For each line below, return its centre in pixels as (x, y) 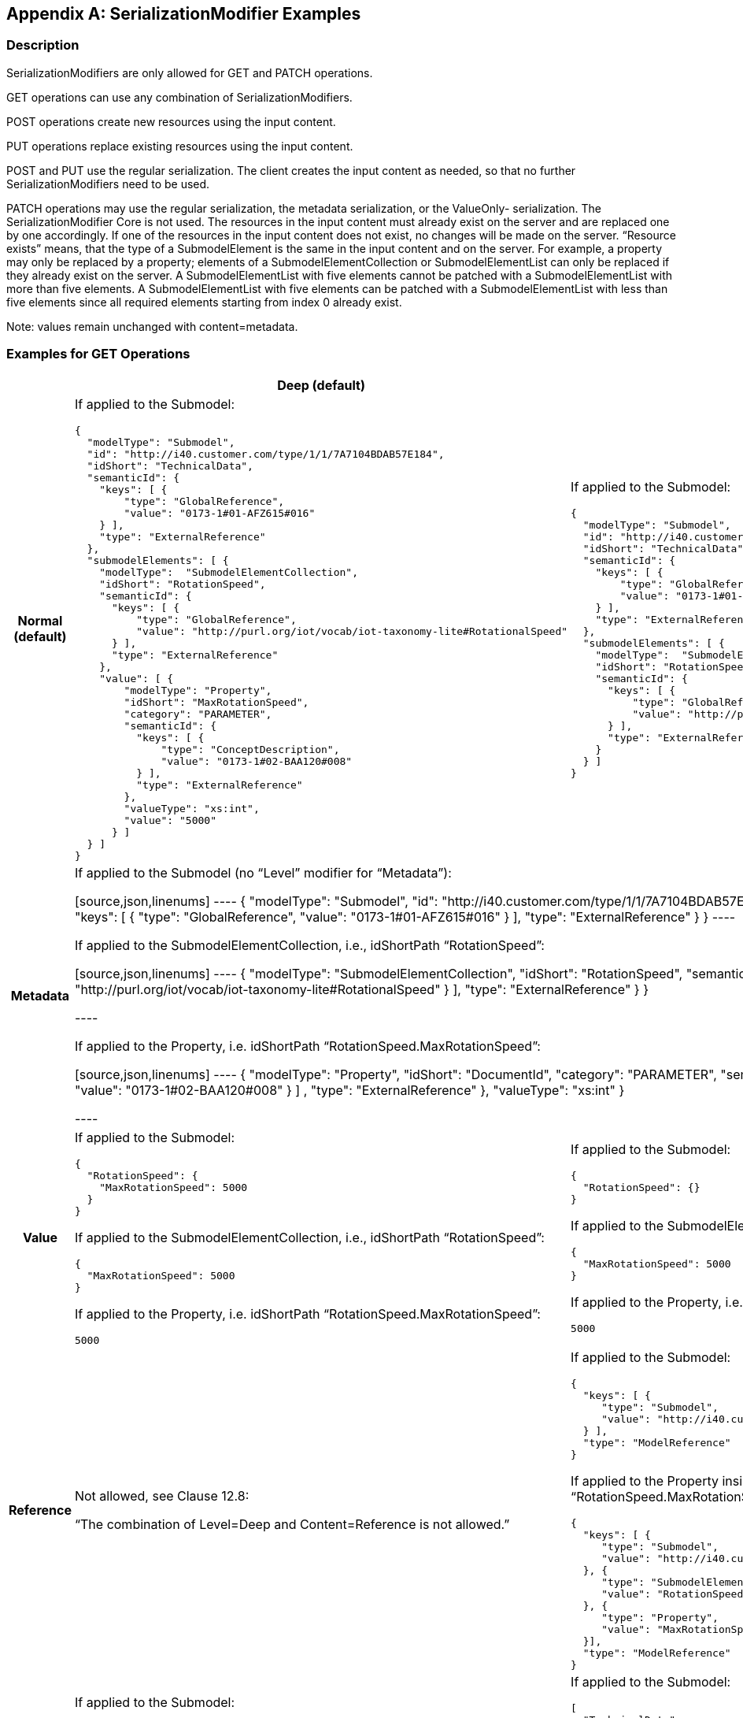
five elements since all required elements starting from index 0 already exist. (204, 302)
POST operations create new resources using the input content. (171, 121)
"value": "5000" (170, 820)
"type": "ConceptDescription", (250, 749)
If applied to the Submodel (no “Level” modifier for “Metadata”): (263, 872)
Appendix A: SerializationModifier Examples (184, 14)
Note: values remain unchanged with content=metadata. (152, 326)
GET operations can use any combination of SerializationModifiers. (179, 97)
